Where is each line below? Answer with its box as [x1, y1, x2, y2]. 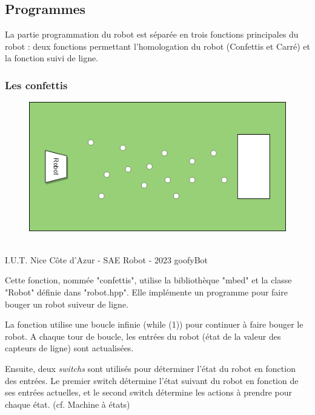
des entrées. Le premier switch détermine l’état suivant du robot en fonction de [5, 374, 299, 386]
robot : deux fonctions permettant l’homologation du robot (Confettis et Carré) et [5, 39, 310, 52]
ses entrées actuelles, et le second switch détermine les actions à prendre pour [5, 386, 292, 399]
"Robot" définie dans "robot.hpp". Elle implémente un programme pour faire [5, 286, 288, 299]
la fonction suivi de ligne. [5, 52, 99, 64]
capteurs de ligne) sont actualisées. [5, 342, 134, 354]
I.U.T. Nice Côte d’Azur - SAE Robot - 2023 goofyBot [5, 253, 208, 266]
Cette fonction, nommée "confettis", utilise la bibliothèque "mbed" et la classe [5, 274, 292, 286]
